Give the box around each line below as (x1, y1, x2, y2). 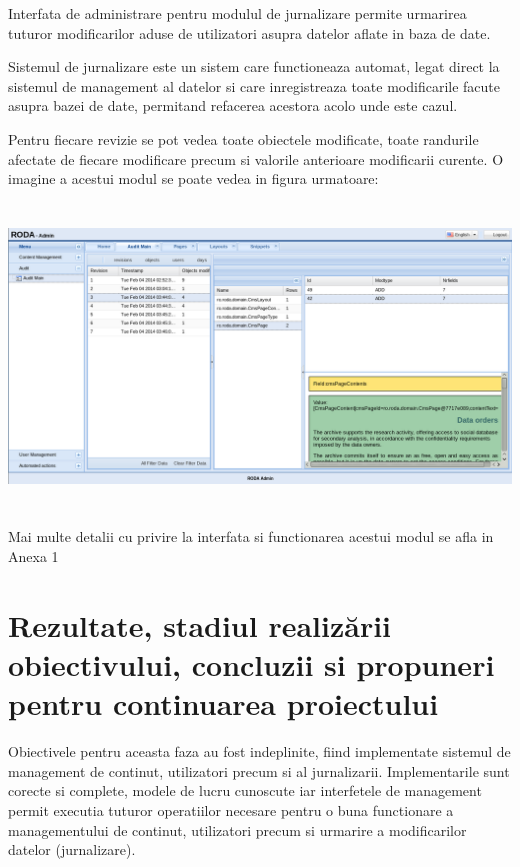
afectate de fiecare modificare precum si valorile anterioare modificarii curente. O (8, 148, 504, 169)
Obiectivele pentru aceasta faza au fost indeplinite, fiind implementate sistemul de (8, 741, 511, 762)
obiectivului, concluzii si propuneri (8, 644, 495, 685)
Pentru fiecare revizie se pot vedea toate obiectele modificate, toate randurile (8, 128, 479, 149)
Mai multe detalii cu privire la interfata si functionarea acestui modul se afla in (8, 526, 494, 547)
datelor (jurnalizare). (8, 839, 136, 860)
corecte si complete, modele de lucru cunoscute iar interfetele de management (8, 780, 482, 801)
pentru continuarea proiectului (8, 683, 439, 724)
